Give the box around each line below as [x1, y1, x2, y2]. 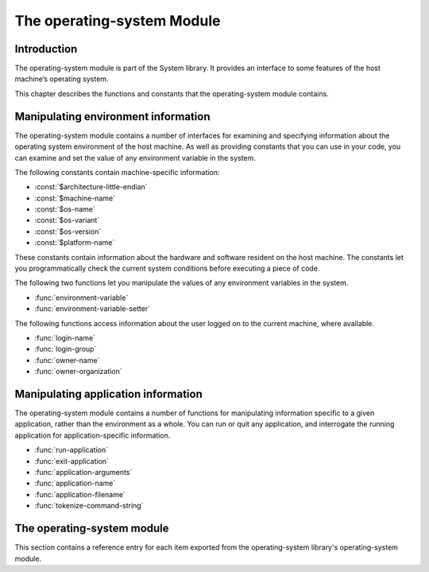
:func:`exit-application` [34, 456, 109, 465]
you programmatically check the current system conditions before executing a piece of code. [14, 263, 320, 274]
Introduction [14, 42, 78, 56]
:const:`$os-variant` [34, 216, 100, 225]
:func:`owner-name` [34, 355, 100, 365]
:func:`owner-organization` [34, 367, 122, 376]
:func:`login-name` [34, 333, 95, 342]
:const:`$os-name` [34, 204, 95, 214]
